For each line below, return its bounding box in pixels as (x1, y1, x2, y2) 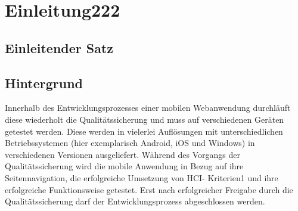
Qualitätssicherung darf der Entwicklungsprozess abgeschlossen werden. (5, 195, 265, 207)
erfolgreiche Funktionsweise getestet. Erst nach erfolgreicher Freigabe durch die (5, 183, 293, 196)
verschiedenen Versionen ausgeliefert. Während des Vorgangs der (5, 148, 240, 160)
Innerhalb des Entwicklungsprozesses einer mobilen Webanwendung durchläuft (5, 101, 291, 114)
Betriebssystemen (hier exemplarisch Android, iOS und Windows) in (5, 136, 255, 149)
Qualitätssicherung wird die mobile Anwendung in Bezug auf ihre (5, 160, 244, 172)
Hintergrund (5, 73, 83, 92)
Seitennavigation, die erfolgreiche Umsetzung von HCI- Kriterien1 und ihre (5, 171, 278, 184)
